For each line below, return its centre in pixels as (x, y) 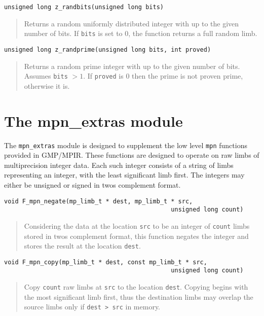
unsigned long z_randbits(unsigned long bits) (84, 7)
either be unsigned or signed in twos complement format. (92, 184)
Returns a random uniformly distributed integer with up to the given (131, 23)
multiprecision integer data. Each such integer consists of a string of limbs (119, 165)
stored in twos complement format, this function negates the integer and (136, 236)
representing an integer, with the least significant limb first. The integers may (124, 175)
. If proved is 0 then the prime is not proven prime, (163, 76)
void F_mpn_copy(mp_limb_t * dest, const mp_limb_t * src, (106, 262)
